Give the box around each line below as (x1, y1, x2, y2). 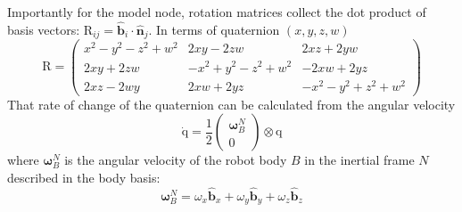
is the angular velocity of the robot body (64, 151, 287, 169)
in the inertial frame (304, 151, 415, 169)
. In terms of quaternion (148, 20, 280, 38)
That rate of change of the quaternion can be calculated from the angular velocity (7, 94, 456, 113)
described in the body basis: (7, 167, 161, 186)
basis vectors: (7, 20, 80, 38)
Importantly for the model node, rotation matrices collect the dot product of (7, 3, 426, 20)
